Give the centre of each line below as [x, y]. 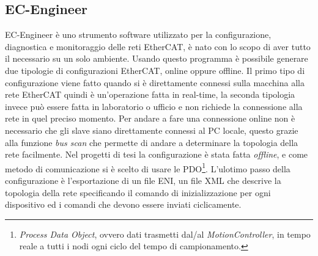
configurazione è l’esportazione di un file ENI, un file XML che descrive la [143, 180]
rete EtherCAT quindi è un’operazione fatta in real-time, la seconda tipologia [150, 94]
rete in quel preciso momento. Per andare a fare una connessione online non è [150, 118]
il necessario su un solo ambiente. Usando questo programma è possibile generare [157, 58]
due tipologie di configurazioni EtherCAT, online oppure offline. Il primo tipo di [155, 70]
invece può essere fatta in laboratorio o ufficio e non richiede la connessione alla [154, 106]
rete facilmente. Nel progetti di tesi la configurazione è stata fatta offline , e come [157, 154]
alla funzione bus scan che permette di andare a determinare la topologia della [152, 142]
